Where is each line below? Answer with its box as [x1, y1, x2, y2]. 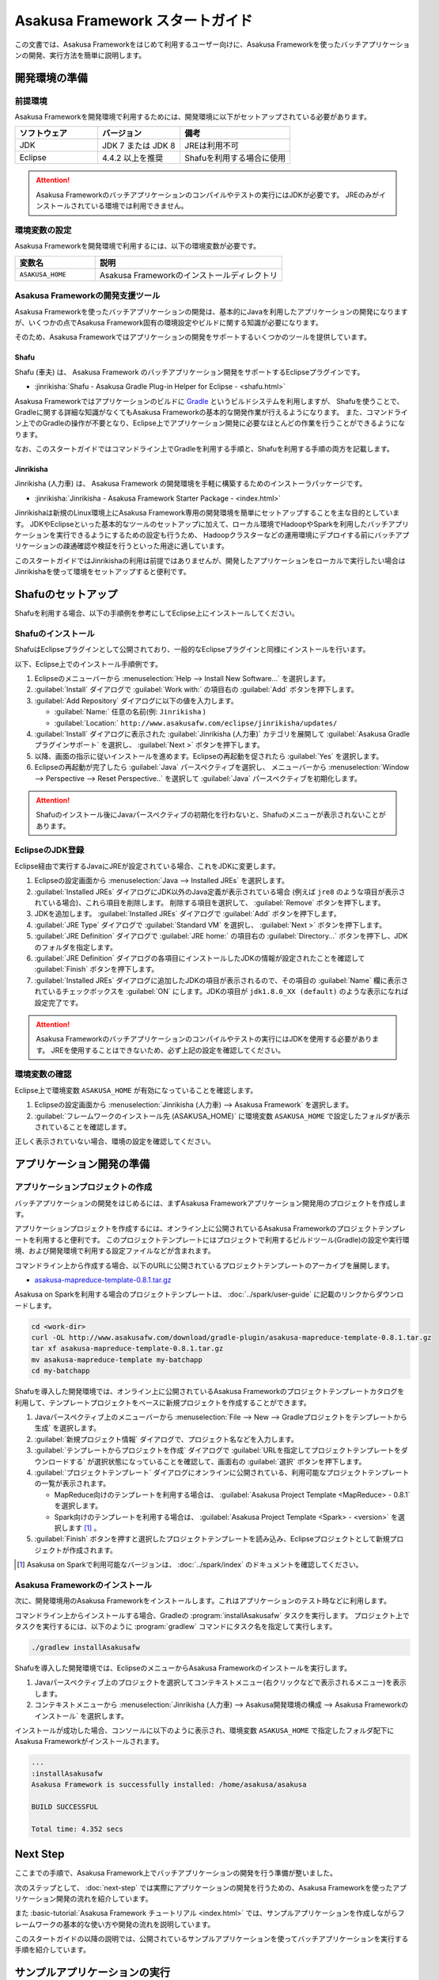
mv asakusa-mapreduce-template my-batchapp [31, 1355, 203, 1364]
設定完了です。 [34, 998, 83, 1007]
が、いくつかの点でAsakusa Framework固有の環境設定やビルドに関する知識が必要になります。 [14, 318, 324, 327]
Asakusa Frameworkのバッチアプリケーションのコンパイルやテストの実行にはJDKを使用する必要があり [36, 1034, 373, 1044]
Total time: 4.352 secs [31, 1824, 124, 1833]
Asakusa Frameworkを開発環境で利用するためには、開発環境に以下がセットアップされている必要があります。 [14, 112, 372, 122]
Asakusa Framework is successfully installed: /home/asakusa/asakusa [31, 1780, 307, 1789]
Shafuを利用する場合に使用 [184, 153, 286, 164]
